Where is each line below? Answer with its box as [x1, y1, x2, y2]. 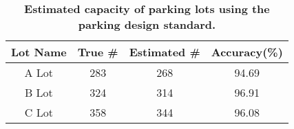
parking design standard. [78, 16, 216, 32]
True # [77, 44, 118, 60]
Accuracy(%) [211, 44, 283, 60]
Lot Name [11, 44, 67, 60]
